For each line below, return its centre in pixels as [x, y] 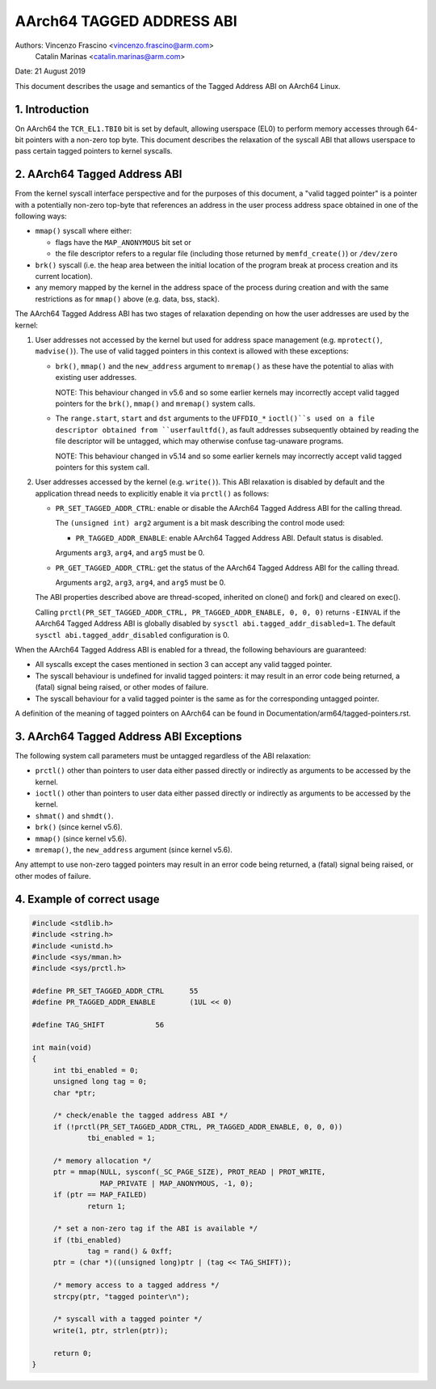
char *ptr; [75, 1093]
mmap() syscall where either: [84, 231]
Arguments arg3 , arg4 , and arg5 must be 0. [130, 553]
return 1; [107, 1206]
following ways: [41, 216]
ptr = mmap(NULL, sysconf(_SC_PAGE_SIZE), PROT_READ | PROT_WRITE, [189, 1172]
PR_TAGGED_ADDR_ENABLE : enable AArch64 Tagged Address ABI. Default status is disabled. [229, 538]
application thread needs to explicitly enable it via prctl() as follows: [152, 493]
